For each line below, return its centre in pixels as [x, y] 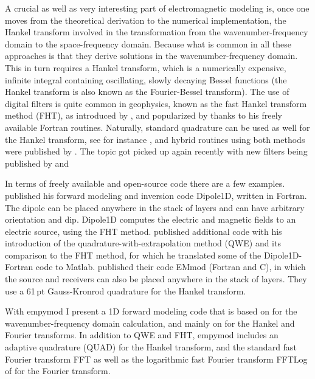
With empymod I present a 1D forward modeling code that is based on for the [151, 311]
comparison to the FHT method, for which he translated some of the [133, 255]
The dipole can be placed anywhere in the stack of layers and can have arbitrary [155, 207]
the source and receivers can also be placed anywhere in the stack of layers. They [156, 279]
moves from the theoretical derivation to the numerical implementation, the [146, 20]
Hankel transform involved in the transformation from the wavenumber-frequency [157, 32]
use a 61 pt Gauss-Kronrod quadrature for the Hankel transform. [126, 290]
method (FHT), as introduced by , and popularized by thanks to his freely [144, 115]
